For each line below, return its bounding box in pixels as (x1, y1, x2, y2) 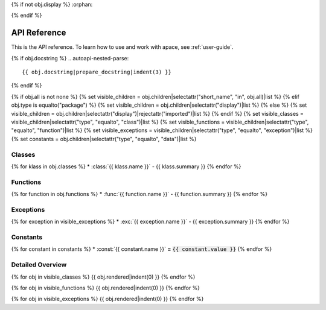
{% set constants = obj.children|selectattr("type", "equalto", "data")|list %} (11, 135, 197, 142)
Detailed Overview (11, 261, 67, 269)
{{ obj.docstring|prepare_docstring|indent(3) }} (22, 69, 172, 75)
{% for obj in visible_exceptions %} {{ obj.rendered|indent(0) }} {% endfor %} (11, 296, 204, 303)
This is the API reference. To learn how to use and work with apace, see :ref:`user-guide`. (11, 43, 234, 51)
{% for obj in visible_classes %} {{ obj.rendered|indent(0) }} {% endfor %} (11, 273, 196, 280)
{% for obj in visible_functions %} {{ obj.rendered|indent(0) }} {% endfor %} (11, 284, 200, 291)
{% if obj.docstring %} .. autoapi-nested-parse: (11, 54, 129, 62)
